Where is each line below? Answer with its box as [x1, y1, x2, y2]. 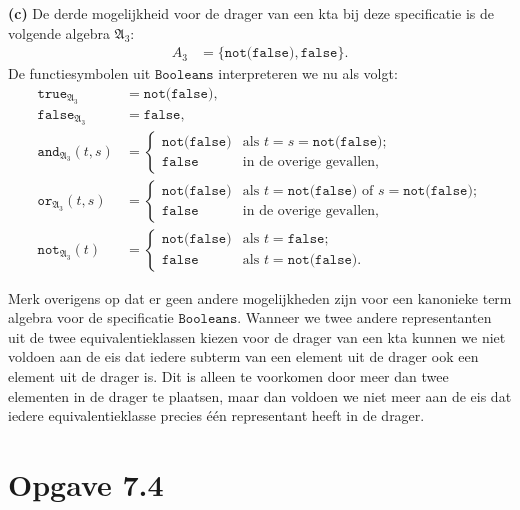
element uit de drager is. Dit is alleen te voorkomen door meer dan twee [8, 366, 449, 387]
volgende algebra [8, 22, 110, 43]
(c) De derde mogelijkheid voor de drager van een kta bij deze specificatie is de [8, 3, 495, 23]
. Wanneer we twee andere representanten [237, 307, 492, 328]
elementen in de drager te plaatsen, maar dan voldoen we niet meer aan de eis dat [8, 385, 512, 406]
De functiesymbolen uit [8, 63, 151, 84]
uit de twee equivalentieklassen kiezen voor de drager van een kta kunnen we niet [8, 326, 506, 347]
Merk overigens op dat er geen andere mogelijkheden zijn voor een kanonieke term [8, 287, 512, 308]
